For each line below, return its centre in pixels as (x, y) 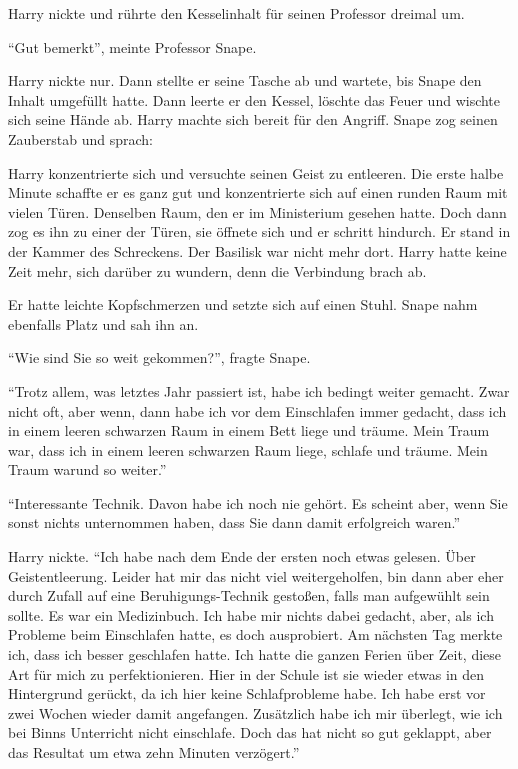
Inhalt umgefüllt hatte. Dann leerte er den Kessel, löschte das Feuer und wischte (254, 99)
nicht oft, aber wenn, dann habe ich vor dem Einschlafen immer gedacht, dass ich (257, 410)
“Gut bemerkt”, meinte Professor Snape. (132, 46)
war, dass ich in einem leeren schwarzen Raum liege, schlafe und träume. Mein (248, 449)
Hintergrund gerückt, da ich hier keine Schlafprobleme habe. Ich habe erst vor (247, 693)
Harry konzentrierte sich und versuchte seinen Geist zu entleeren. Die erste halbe (256, 172)
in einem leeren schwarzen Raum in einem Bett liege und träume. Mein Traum (249, 430)
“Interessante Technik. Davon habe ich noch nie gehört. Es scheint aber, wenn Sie (258, 502)
